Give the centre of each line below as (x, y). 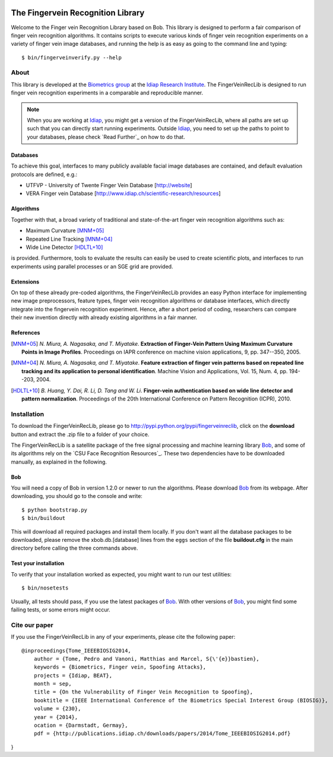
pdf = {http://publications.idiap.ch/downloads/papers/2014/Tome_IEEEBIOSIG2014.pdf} (162, 734)
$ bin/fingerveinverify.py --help (72, 57)
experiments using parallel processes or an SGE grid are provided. (92, 266)
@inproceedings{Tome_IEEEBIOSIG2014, (77, 650)
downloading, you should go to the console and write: (77, 496)
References (26, 333)
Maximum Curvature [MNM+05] (65, 231)
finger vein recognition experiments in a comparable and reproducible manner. (107, 93)
